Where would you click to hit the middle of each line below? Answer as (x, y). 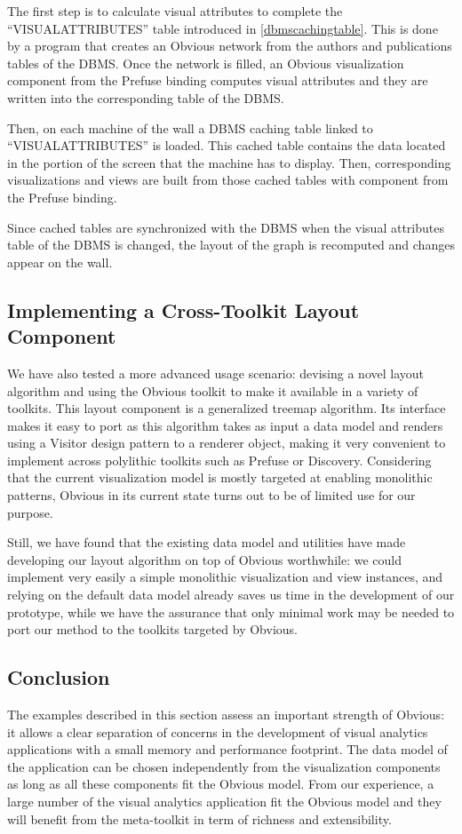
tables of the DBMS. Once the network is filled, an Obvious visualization (206, 63)
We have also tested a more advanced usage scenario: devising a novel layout (216, 373)
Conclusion (59, 677)
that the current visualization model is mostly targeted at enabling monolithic (220, 477)
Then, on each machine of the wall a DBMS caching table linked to (190, 127)
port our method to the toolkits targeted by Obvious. (152, 629)
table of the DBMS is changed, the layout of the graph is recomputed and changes (231, 245)
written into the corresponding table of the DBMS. (146, 97)
